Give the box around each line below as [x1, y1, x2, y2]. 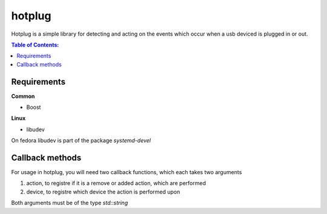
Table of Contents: [11, 41, 59, 48]
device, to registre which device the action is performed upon [26, 188, 180, 195]
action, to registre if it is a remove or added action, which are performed [26, 180, 206, 187]
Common [11, 92, 35, 100]
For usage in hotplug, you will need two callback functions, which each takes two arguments [11, 169, 242, 176]
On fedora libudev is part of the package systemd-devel [11, 137, 151, 144]
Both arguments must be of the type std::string [11, 199, 128, 207]
